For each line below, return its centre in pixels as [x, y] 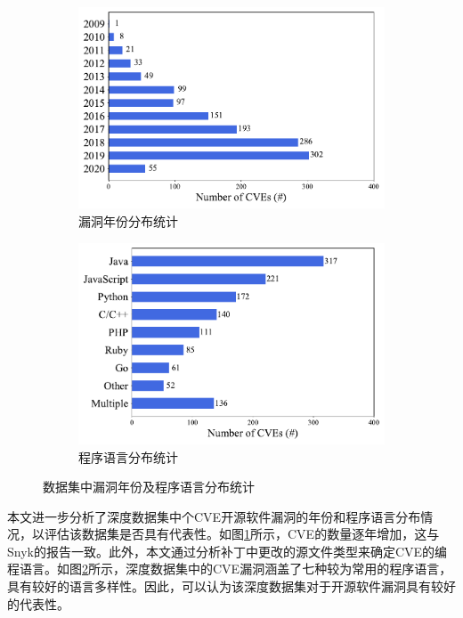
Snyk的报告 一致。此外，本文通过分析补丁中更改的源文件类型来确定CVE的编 [227, 551]
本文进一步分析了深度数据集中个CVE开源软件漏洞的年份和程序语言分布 [214, 516]
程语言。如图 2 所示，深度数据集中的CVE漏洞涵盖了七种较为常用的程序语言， [230, 569]
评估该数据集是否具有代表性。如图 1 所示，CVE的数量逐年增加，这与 [242, 534]
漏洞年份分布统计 [128, 220]
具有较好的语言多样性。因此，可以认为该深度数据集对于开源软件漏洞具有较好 [231, 586]
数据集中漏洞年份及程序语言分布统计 [149, 487]
